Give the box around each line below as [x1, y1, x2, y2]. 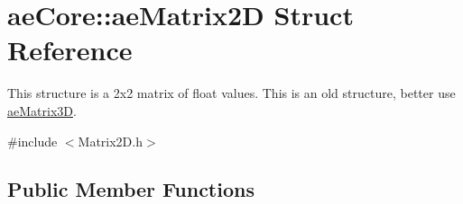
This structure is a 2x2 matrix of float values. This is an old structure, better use [7, 84, 456, 102]
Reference [7, 31, 133, 68]
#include [7, 131, 58, 150]
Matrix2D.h [78, 131, 143, 150]
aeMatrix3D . [7, 101, 77, 120]
